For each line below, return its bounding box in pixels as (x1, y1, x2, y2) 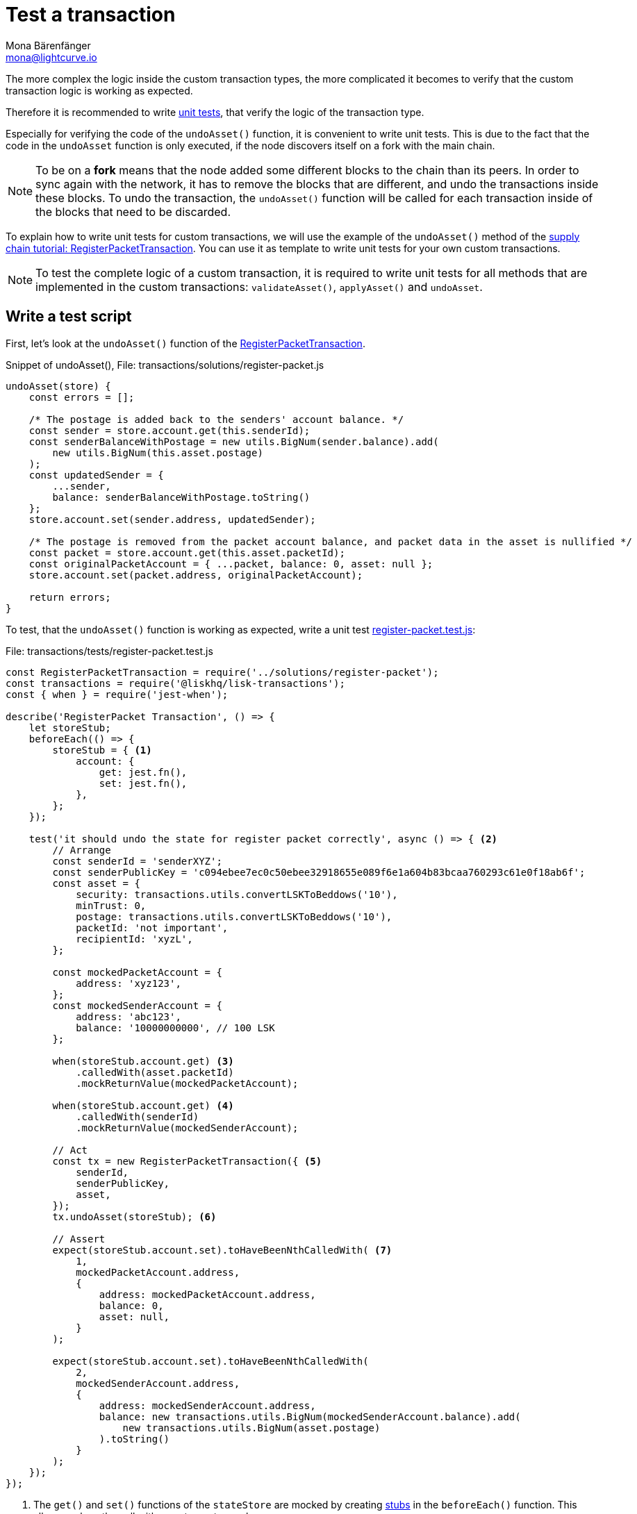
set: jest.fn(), (99, 777, 188, 789)
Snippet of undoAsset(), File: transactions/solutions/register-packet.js (6, 358, 324, 371)
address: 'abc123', (76, 1010, 181, 1022)
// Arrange (52, 844, 111, 856)
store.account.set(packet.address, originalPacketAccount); (28, 569, 363, 581)
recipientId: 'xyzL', (76, 933, 193, 945)
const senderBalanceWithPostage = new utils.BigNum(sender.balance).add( (28, 435, 439, 447)
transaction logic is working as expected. (6, 84, 193, 97)
